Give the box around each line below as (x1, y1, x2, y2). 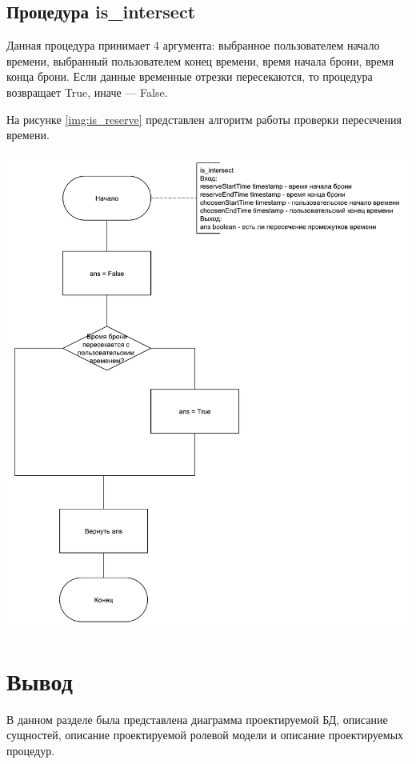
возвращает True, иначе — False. (6, 83, 168, 100)
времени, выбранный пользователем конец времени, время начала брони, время (6, 52, 394, 69)
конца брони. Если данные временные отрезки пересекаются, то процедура (6, 68, 373, 85)
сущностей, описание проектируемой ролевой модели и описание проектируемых (6, 726, 404, 743)
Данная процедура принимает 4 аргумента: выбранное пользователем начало (6, 37, 380, 54)
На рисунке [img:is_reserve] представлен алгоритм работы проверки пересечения (6, 110, 402, 127)
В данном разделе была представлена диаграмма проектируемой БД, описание (6, 710, 388, 727)
